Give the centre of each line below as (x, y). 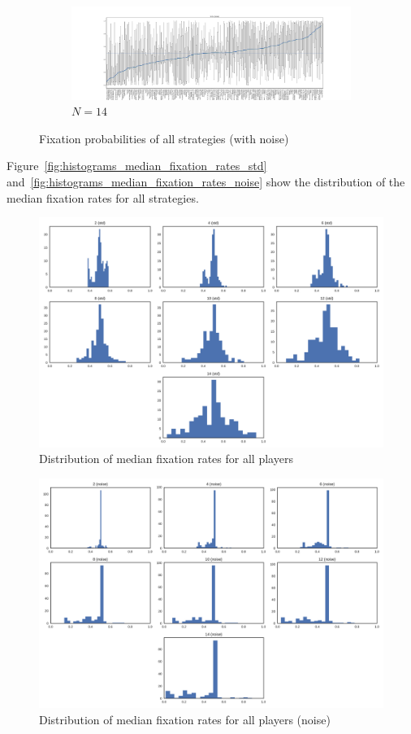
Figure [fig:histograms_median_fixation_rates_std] (137, 166)
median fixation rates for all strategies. (103, 197)
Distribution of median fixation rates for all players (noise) (185, 719)
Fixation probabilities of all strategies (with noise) (164, 138)
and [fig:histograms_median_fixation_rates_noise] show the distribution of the (206, 181)
